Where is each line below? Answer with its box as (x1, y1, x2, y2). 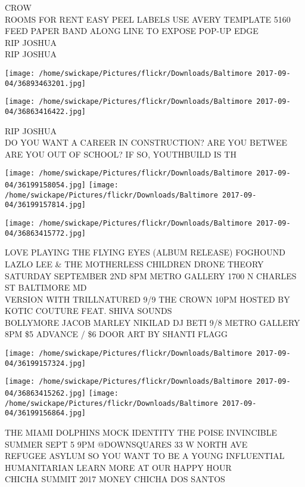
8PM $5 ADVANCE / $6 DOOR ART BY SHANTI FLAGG (5, 328, 228, 340)
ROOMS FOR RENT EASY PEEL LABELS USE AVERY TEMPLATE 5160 (5, 13, 291, 25)
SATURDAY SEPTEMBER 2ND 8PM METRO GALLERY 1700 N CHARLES (5, 269, 297, 282)
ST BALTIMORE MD (5, 281, 87, 294)
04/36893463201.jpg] (5, 79, 86, 88)
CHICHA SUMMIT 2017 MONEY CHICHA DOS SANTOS (5, 473, 225, 485)
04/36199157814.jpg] (5, 201, 86, 209)
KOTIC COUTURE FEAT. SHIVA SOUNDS (5, 304, 172, 317)
